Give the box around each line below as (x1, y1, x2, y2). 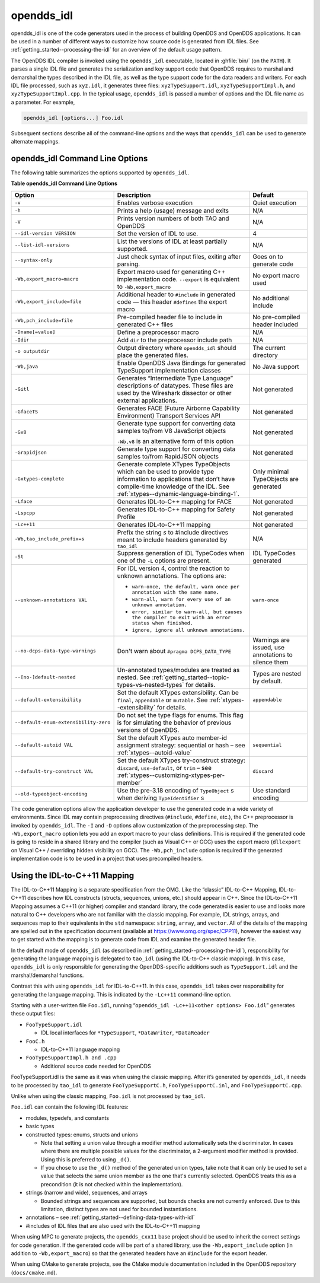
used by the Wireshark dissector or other (117, 389, 232, 397)
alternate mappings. (11, 138, 60, 145)
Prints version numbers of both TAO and (117, 214, 229, 222)
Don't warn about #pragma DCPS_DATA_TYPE (117, 647, 231, 655)
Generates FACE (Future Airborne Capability (117, 404, 240, 412)
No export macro (252, 271, 300, 279)
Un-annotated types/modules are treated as (117, 666, 240, 674)
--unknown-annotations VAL (14, 597, 88, 603)
